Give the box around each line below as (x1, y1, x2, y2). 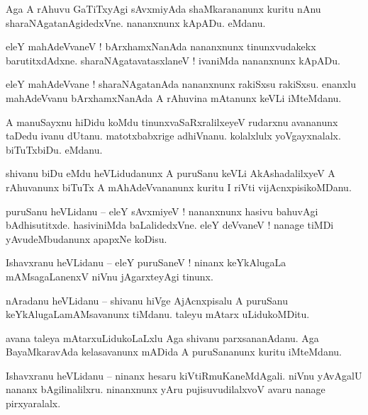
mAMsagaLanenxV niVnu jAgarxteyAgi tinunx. (6, 268, 213, 283)
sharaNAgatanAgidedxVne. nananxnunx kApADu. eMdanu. (6, 15, 266, 30)
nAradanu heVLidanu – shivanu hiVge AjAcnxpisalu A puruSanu (6, 292, 288, 307)
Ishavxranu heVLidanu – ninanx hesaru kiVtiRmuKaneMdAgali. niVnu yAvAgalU (6, 368, 362, 382)
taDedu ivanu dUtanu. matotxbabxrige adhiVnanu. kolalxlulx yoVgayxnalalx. (6, 128, 341, 143)
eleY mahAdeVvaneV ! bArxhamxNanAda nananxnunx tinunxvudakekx (6, 39, 316, 54)
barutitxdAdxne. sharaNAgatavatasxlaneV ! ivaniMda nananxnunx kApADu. (6, 52, 340, 67)
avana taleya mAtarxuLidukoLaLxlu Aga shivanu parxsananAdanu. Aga (6, 330, 319, 345)
